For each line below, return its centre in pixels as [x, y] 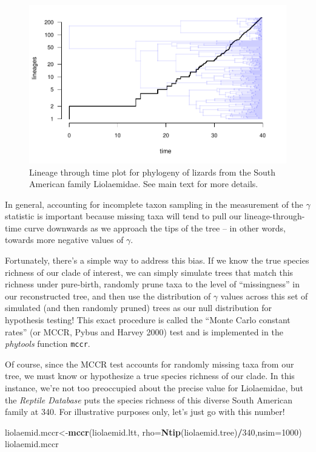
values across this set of [264, 296]
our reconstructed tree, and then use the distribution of [108, 296]
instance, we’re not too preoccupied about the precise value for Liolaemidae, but [154, 388]
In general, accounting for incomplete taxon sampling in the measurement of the [154, 204]
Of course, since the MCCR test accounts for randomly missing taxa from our [150, 364]
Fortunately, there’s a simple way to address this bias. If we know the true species [157, 260]
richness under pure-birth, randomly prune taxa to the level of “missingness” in [153, 284]
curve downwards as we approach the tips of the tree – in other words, [155, 228]
